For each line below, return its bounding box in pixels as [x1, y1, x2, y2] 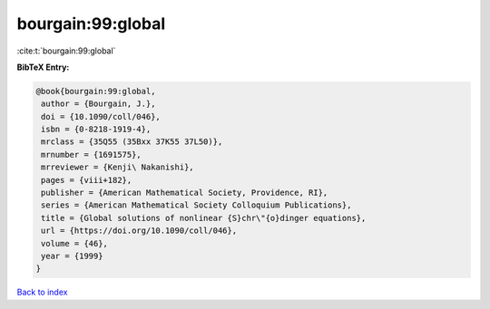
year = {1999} [41, 251, 103, 261]
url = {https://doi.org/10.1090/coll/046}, [41, 226, 238, 236]
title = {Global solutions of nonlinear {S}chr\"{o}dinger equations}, [41, 213, 367, 223]
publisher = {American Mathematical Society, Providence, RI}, [41, 188, 328, 198]
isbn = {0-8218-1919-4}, [41, 124, 152, 135]
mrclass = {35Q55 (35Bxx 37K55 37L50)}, [41, 137, 223, 147]
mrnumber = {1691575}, [41, 150, 142, 159]
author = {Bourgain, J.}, [41, 99, 156, 109]
